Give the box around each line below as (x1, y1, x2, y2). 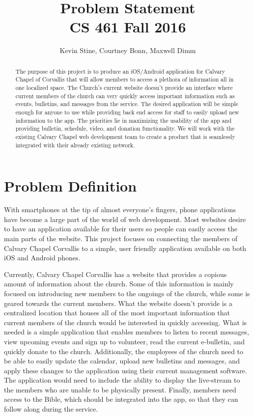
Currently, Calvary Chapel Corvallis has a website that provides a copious (4, 269, 227, 279)
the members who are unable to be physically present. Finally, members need (4, 384, 236, 394)
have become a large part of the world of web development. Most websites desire (4, 214, 246, 224)
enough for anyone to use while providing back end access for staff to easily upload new (15, 108, 239, 116)
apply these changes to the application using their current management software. (4, 365, 247, 375)
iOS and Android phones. (4, 252, 81, 263)
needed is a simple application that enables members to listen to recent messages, (4, 327, 249, 337)
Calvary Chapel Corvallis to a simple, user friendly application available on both (4, 243, 247, 253)
